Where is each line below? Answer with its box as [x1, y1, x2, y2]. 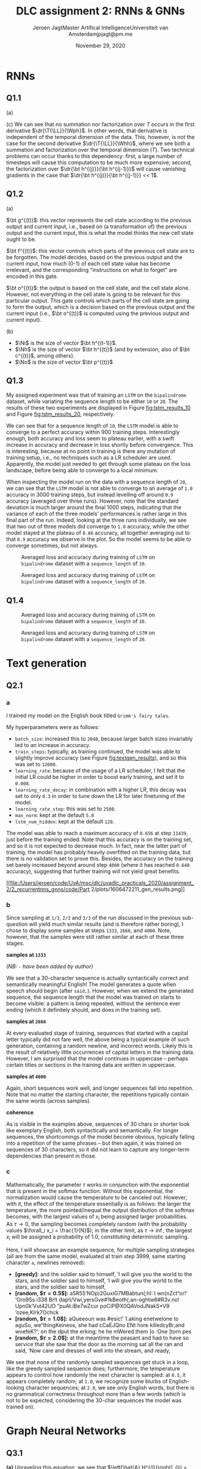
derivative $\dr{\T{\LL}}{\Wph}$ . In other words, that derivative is [6, 127, 167, 134]
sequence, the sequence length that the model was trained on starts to [6, 993, 181, 1001]
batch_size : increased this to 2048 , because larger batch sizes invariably [14, 735, 193, 742]
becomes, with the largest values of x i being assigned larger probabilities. [6, 1213, 188, 1222]
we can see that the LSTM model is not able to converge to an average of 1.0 [6, 485, 193, 492]
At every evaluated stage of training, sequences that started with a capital [6, 1029, 188, 1037]
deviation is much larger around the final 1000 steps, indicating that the [6, 504, 181, 511]
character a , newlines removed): [6, 1259, 86, 1267]
